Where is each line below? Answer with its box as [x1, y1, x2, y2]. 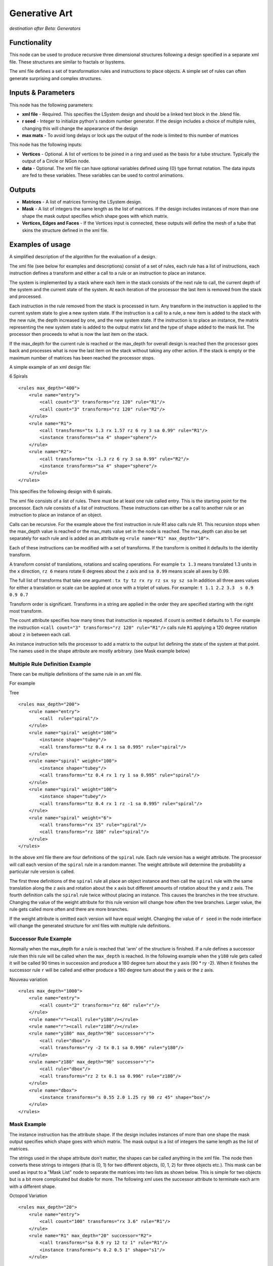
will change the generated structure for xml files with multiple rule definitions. [9, 922, 171, 929]
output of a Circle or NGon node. [22, 158, 90, 164]
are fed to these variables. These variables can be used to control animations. [22, 172, 184, 178]
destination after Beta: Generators [9, 25, 81, 31]
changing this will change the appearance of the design [22, 125, 138, 131]
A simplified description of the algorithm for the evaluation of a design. [9, 254, 157, 260]
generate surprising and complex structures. [9, 75, 102, 81]
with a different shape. [9, 1183, 57, 1190]
